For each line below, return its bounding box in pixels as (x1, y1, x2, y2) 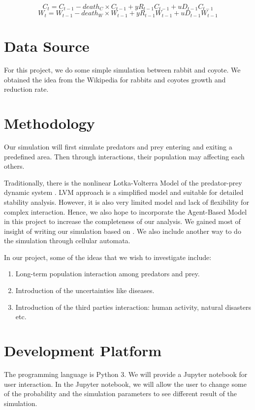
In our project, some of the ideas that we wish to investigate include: (4, 252, 212, 262)
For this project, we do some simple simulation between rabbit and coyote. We (4, 65, 241, 75)
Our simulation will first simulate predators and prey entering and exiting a (4, 141, 232, 151)
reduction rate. (4, 84, 49, 94)
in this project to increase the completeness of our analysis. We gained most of (4, 216, 241, 226)
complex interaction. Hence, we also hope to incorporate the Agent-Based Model (4, 206, 247, 217)
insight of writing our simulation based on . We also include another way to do (4, 225, 241, 236)
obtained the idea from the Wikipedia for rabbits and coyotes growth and (4, 74, 226, 84)
